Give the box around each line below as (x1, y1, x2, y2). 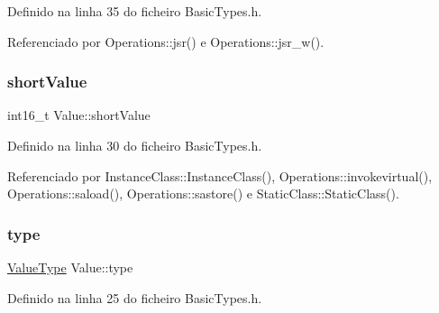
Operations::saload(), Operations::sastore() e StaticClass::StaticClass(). (7, 184, 399, 203)
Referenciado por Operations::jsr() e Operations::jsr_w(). (7, 32, 325, 51)
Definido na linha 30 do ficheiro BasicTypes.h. (7, 136, 262, 154)
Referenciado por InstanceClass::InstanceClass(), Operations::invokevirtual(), (7, 166, 433, 185)
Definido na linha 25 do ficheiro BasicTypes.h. (7, 288, 262, 307)
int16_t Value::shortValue (7, 106, 151, 124)
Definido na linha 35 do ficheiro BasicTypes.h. (7, 2, 262, 20)
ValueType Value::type (7, 258, 133, 276)
